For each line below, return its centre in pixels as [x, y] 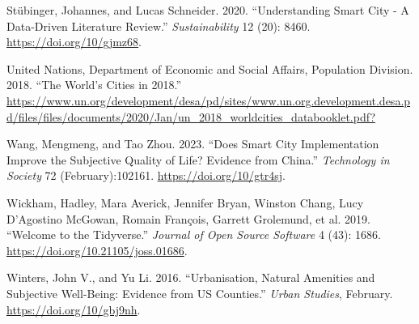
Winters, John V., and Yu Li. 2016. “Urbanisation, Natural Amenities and [191, 277]
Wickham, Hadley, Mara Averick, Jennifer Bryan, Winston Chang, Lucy [185, 202]
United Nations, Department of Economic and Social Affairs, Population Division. [210, 68]
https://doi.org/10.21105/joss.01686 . [97, 250]
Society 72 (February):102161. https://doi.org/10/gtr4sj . [146, 175]
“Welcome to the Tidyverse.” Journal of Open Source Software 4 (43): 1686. [194, 234]
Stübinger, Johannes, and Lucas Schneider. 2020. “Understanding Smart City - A [208, 10]
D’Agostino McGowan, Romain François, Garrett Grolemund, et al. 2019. [188, 218]
